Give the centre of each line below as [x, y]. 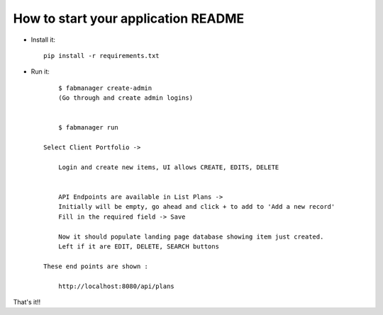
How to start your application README [129, 18]
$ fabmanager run [88, 128]
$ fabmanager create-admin [105, 88]
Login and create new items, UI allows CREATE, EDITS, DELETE [168, 167]
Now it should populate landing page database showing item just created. [191, 236]
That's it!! [27, 302]
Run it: [40, 71]
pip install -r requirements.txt [101, 56]
